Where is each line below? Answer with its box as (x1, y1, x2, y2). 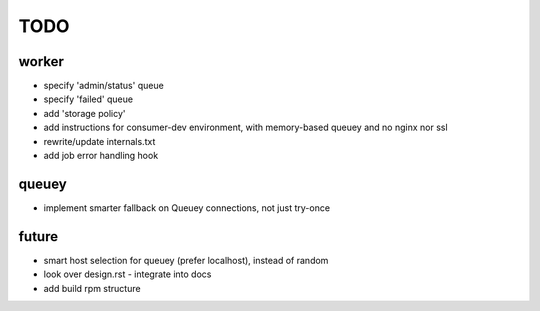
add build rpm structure (43, 282, 141, 294)
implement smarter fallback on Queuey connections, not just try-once (43, 201, 330, 214)
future (18, 228, 59, 245)
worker (18, 53, 65, 70)
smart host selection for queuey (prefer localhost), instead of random (43, 254, 329, 266)
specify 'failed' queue (43, 93, 134, 105)
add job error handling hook (43, 150, 159, 162)
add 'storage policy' (43, 107, 126, 119)
